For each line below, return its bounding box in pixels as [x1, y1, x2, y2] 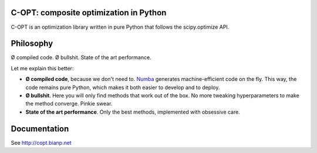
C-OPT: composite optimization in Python [11, 8, 167, 18]
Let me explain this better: [11, 64, 74, 72]
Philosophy [11, 39, 53, 49]
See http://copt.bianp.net [11, 139, 72, 146]
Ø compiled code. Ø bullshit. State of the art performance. [11, 54, 152, 61]
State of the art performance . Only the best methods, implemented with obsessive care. [25, 108, 240, 115]
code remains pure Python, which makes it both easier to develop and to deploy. [25, 84, 220, 91]
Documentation [11, 124, 69, 134]
